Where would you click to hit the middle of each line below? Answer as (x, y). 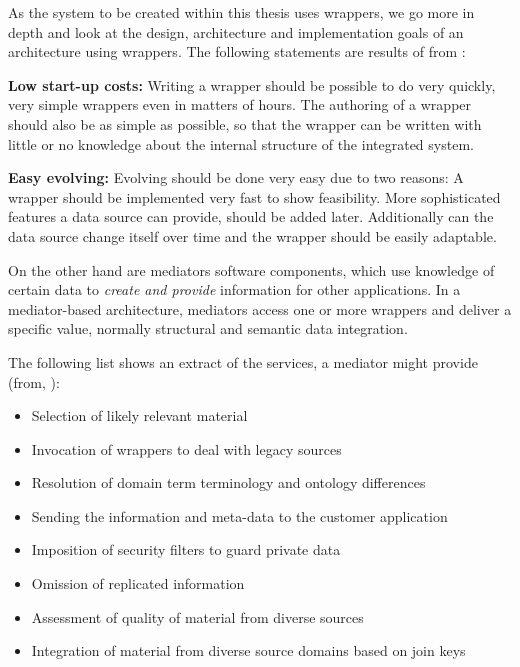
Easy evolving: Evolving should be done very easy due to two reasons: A (236, 177)
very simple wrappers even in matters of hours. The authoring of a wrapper (240, 104)
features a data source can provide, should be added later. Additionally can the (251, 216)
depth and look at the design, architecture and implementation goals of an (236, 31)
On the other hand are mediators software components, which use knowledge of (251, 269)
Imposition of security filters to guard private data (186, 549)
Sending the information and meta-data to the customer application (239, 515)
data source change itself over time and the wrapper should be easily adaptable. (252, 235)
